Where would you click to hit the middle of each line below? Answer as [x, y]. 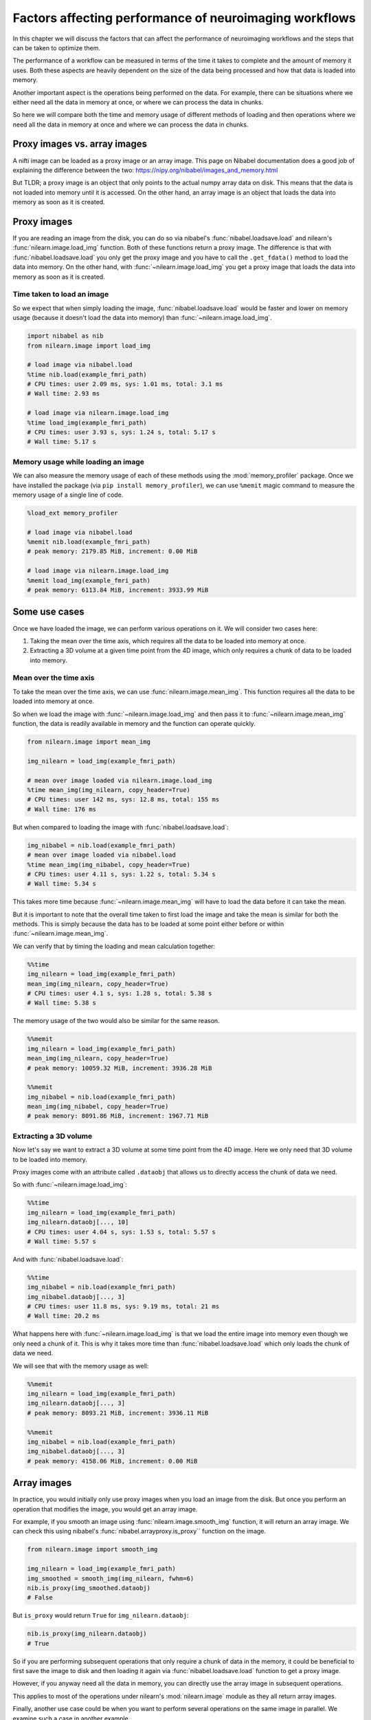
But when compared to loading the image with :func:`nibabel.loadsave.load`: [121, 827]
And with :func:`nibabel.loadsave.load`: [68, 1259]
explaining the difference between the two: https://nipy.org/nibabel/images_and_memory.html [145, 170]
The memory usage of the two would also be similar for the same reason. [116, 1021]
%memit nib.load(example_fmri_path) [89, 542]
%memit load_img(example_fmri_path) [89, 580]
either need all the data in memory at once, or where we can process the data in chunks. [138, 102]
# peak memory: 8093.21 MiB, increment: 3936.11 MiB [118, 1413]
